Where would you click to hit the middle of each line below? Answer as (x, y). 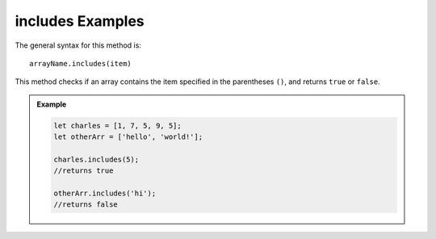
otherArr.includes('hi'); (105, 193)
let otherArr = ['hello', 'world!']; (128, 137)
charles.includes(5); (96, 159)
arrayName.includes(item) (81, 63)
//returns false (86, 205)
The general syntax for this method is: (78, 45)
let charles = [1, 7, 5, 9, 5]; (117, 126)
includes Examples (80, 21)
